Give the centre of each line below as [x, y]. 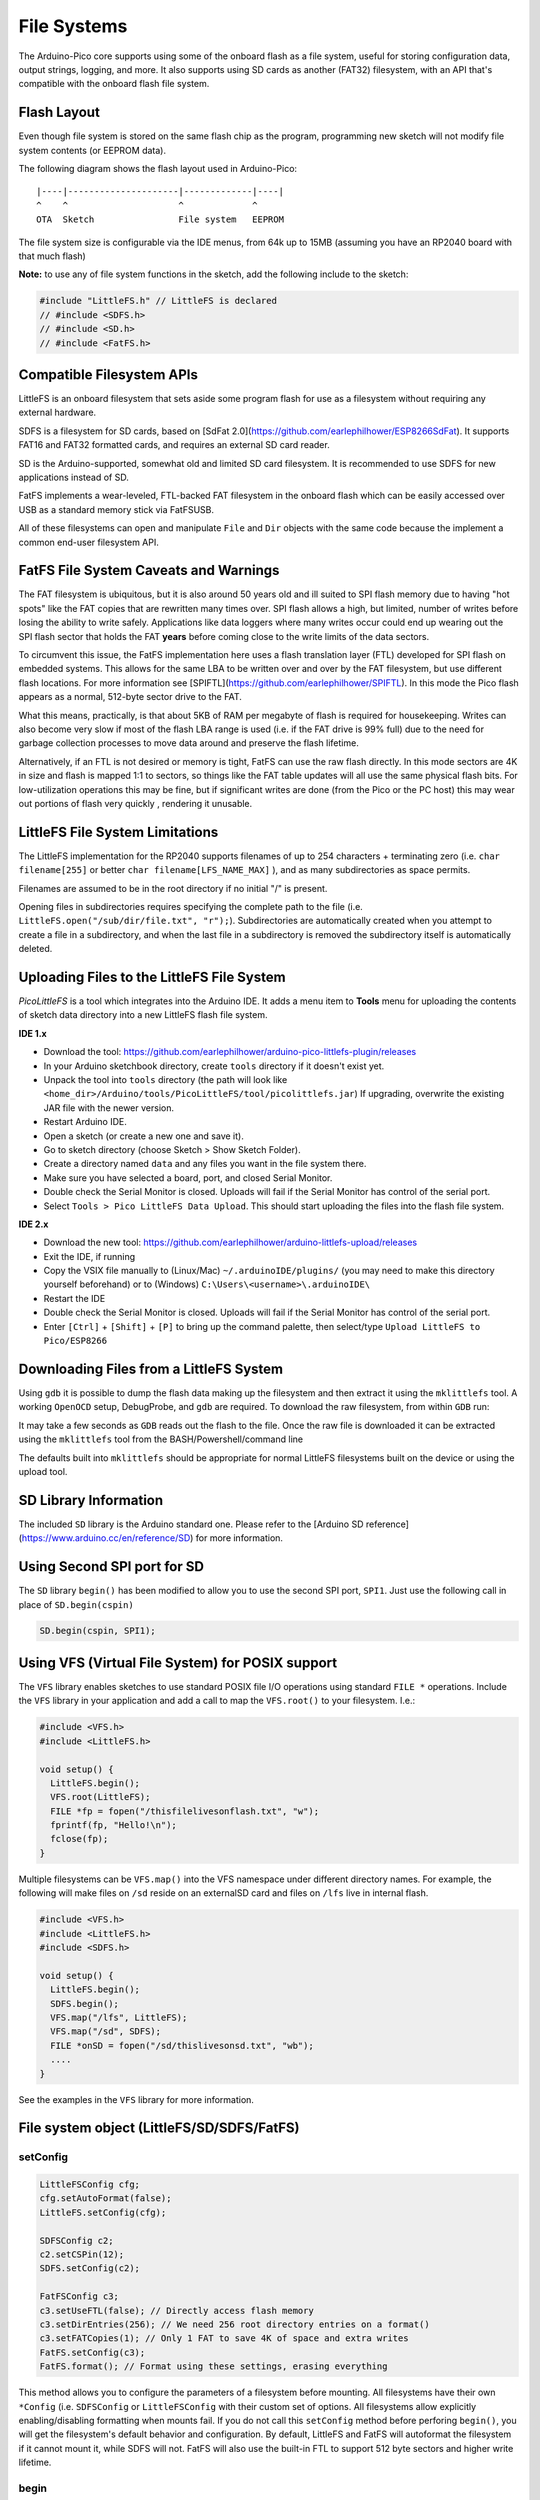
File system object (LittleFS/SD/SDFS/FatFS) [159, 2128]
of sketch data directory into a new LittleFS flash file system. [143, 1015]
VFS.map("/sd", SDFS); [106, 2031]
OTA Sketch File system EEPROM [160, 219]
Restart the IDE [74, 1298]
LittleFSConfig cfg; [89, 2184]
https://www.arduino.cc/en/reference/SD [106, 1538]
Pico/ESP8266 [75, 1341]
